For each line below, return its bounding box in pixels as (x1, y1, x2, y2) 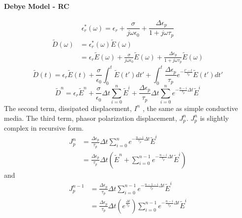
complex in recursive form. (4, 123, 84, 133)
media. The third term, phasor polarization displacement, (4, 112, 177, 123)
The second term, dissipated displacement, (4, 103, 132, 113)
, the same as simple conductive (142, 103, 238, 113)
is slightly (200, 112, 229, 123)
